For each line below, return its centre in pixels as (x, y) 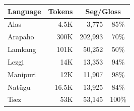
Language (24, 11)
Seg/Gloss (103, 11)
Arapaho (21, 37)
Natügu (19, 87)
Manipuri (22, 74)
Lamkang (22, 49)
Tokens (60, 11)
